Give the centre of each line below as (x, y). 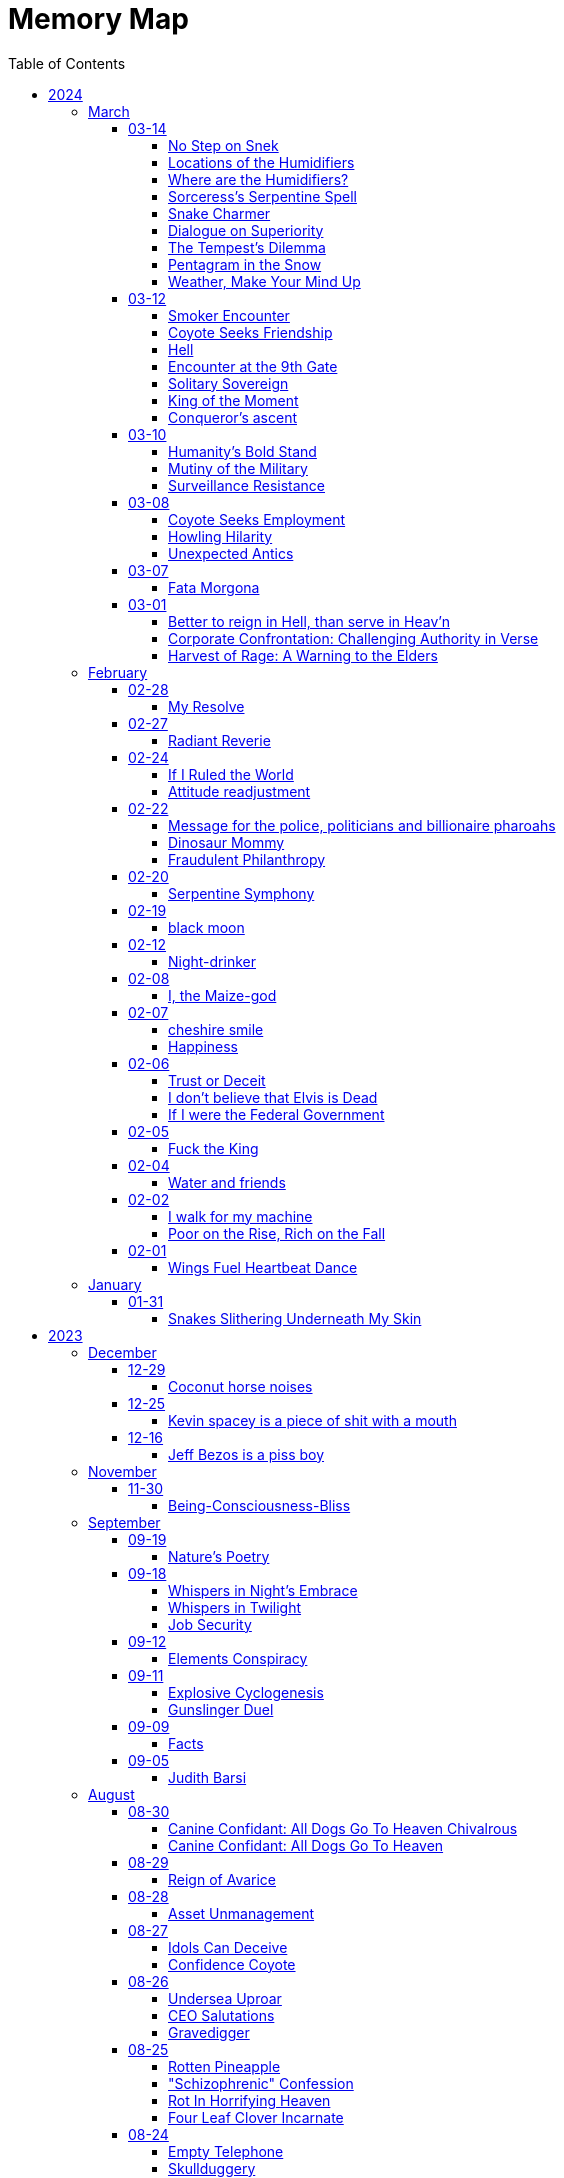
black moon (206, 927)
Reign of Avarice (222, 1879)
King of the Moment (233, 400)
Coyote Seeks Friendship (250, 332)
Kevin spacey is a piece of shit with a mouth (312, 1420)
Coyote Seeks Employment (257, 519)
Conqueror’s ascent (232, 417)
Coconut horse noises (240, 1386)
